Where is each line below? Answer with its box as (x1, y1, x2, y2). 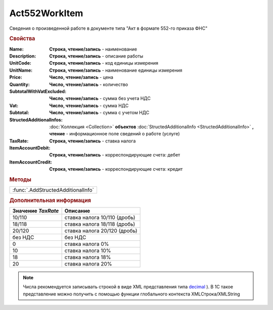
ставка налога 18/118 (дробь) (64, 220, 135, 227)
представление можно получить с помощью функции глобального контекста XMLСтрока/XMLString (23, 291, 240, 297)
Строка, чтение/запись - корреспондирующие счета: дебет (49, 152, 180, 158)
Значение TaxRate (12, 207, 59, 214)
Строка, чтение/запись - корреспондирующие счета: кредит (49, 166, 183, 172)
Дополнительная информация (9, 197, 91, 204)
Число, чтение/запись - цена (49, 74, 114, 80)
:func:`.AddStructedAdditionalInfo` (12, 187, 95, 194)
